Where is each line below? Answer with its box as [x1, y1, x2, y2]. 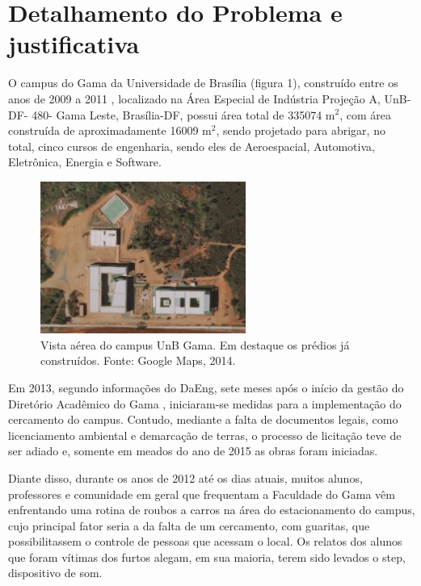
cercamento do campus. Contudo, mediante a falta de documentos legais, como [8, 411, 398, 428]
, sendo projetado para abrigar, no [216, 122, 385, 139]
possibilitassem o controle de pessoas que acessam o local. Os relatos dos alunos [8, 533, 402, 550]
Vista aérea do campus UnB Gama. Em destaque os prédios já [40, 336, 350, 353]
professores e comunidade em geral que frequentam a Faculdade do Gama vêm [8, 485, 395, 502]
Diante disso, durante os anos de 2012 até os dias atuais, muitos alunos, [8, 469, 363, 486]
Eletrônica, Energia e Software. [8, 153, 162, 170]
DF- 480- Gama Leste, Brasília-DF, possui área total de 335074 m [8, 106, 335, 123]
